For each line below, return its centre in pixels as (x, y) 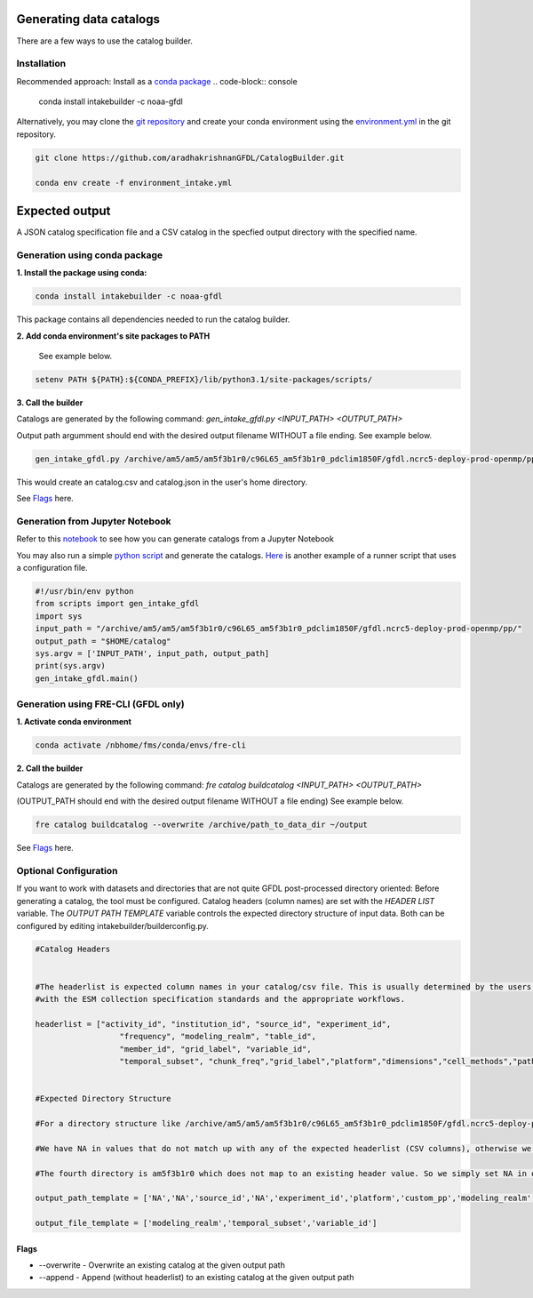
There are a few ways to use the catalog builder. (104, 41)
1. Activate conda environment (74, 722)
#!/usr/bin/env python (84, 591)
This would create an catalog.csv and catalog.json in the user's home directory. (162, 482)
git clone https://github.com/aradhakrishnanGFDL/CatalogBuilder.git (190, 157)
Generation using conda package (90, 255)
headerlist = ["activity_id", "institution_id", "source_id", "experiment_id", (213, 1024)
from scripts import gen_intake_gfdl (117, 604)
